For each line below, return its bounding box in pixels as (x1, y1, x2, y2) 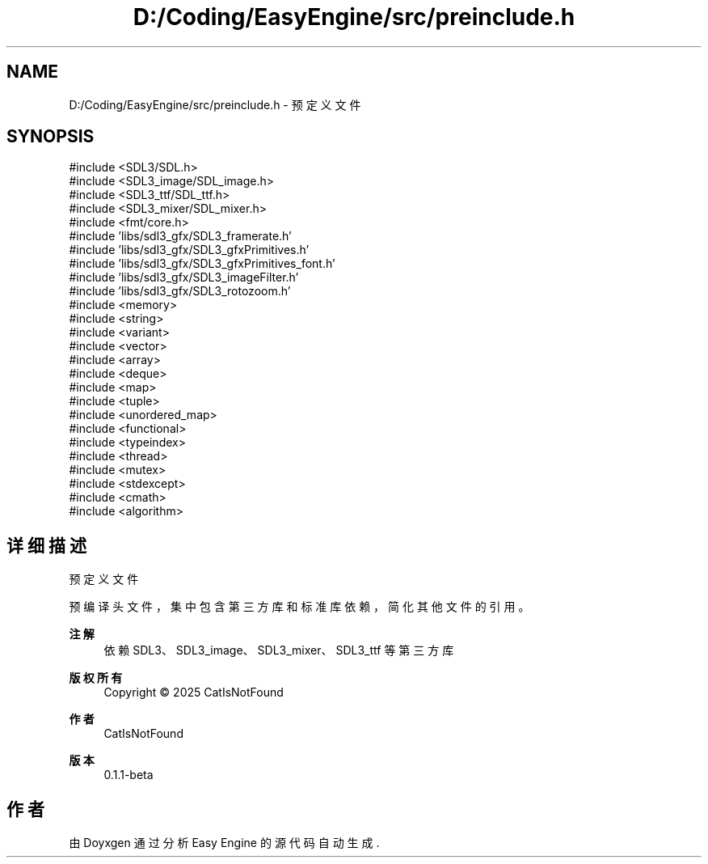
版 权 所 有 (69, 671, 123, 685)
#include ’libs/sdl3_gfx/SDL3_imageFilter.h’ (69, 270, 299, 285)
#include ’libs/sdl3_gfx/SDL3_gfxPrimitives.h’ (69, 243, 310, 257)
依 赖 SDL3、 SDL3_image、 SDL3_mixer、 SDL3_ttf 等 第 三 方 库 (103, 643, 454, 658)
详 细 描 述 (6, 535, 86, 556)
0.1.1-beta (103, 768, 154, 782)
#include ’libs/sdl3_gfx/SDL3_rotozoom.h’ (69, 284, 291, 299)
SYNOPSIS (6, 126, 95, 147)
